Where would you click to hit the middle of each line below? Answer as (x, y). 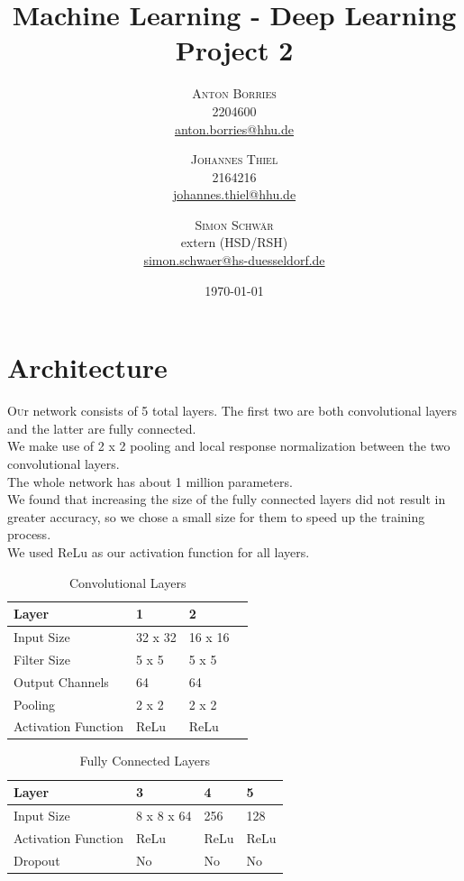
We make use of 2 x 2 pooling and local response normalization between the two (229, 446)
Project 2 (234, 50)
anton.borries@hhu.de (234, 128)
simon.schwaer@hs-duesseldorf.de (234, 260)
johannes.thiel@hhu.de (234, 194)
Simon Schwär (234, 224)
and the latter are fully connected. (102, 428)
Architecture (87, 367)
